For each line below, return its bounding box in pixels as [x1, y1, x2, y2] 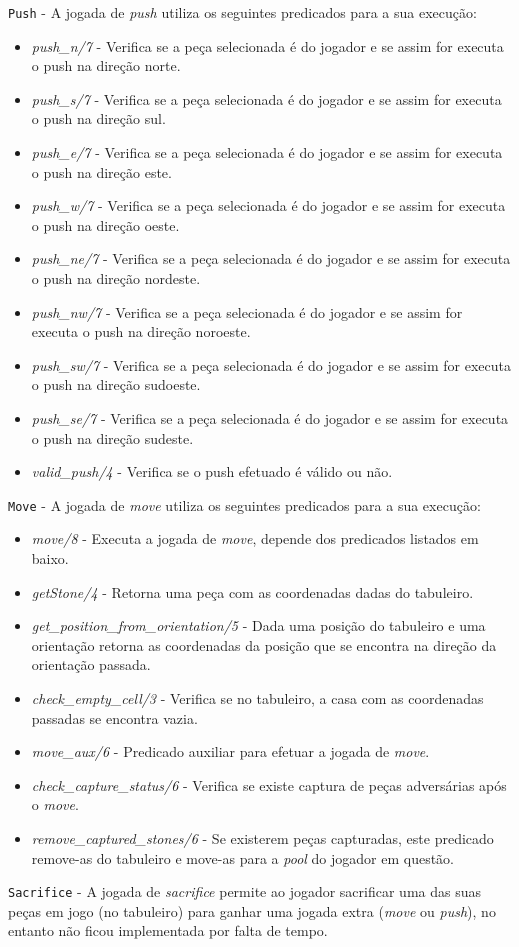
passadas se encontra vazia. [31, 707, 198, 728]
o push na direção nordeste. [31, 268, 201, 288]
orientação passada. [31, 654, 151, 675]
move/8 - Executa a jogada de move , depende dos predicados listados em [31, 528, 479, 549]
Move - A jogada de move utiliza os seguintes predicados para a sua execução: [8, 494, 481, 515]
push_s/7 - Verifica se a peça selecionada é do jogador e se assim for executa [31, 88, 502, 109]
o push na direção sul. [31, 108, 166, 129]
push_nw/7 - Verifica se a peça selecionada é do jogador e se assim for [31, 301, 463, 322]
